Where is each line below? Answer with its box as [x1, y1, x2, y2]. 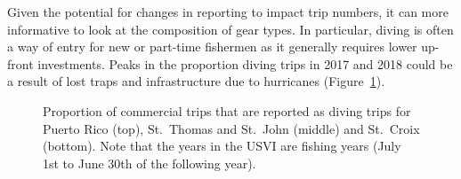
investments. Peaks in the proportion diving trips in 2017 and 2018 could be [37, 54, 453, 73]
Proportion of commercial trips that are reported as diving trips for [43, 101, 411, 120]
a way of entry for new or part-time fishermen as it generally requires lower [7, 37, 417, 56]
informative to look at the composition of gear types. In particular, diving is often [7, 19, 454, 38]
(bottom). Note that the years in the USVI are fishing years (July [43, 136, 401, 155]
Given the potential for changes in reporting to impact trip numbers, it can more [7, 3, 449, 20]
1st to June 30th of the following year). [43, 153, 256, 172]
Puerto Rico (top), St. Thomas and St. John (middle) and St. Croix [43, 119, 420, 137]
